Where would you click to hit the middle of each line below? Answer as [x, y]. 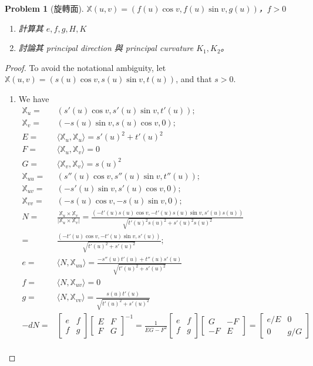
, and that [194, 79]
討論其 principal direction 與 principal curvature [106, 48]
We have [34, 98]
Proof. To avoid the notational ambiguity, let [85, 67]
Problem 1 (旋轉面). [44, 8]
